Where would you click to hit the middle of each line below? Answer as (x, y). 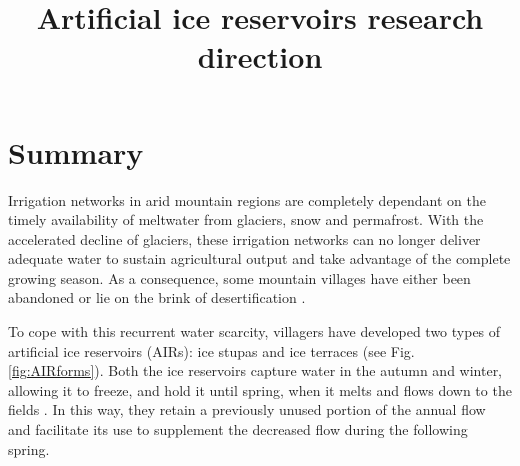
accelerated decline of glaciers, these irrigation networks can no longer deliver (244, 238)
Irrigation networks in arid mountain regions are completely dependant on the (247, 199)
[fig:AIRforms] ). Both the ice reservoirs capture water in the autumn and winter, (255, 370)
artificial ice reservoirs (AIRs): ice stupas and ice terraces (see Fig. (211, 350)
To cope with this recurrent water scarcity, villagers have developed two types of (254, 331)
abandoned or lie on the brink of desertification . (157, 297)
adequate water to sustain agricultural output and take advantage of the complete (259, 258)
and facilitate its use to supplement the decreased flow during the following (238, 429)
